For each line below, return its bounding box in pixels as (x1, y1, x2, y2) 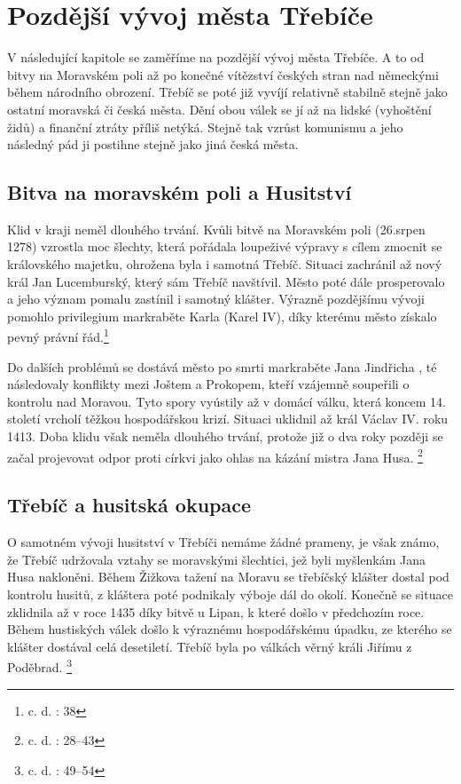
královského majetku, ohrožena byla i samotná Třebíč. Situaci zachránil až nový (7, 255, 442, 273)
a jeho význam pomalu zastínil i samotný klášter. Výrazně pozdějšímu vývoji (7, 289, 425, 308)
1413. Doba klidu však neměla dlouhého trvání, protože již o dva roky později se (7, 427, 443, 446)
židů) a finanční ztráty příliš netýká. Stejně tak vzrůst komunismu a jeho (7, 117, 403, 136)
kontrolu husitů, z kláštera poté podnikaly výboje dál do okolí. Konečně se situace (7, 584, 453, 603)
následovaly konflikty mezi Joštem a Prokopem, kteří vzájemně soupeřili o (7, 375, 410, 393)
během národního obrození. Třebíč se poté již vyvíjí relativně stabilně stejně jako (7, 83, 448, 101)
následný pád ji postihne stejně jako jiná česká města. (7, 135, 299, 154)
